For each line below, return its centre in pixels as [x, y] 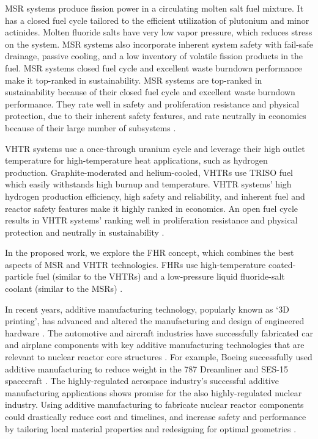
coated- [282, 264]
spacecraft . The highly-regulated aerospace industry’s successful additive [142, 381]
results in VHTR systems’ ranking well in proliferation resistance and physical [151, 220]
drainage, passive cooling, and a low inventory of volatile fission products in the [154, 56]
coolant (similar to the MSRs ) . [64, 288]
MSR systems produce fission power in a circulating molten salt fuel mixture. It [154, 8]
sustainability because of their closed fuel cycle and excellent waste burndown [150, 92]
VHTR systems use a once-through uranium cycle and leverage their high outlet [155, 148]
